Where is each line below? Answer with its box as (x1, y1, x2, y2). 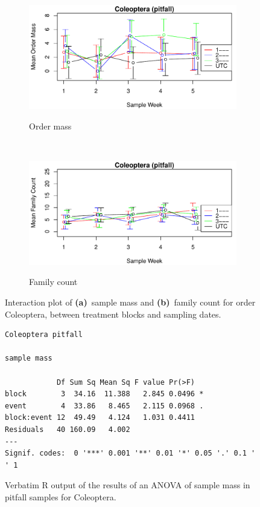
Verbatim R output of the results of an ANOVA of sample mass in (5, 479, 250, 491)
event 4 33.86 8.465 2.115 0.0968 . (5, 401, 204, 410)
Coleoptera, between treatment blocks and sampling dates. (5, 307, 221, 320)
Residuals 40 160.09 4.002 (5, 425, 130, 434)
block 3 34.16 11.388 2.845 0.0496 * (5, 390, 204, 399)
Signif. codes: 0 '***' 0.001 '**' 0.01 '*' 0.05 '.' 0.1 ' (5, 449, 256, 458)
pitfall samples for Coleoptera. (5, 490, 116, 503)
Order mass (29, 119, 72, 132)
